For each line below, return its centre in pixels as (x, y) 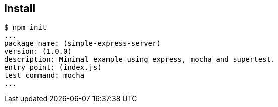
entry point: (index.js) (53, 68)
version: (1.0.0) (38, 51)
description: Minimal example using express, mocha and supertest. (140, 60)
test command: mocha (44, 76)
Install (20, 8)
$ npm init (25, 27)
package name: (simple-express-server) (82, 43)
